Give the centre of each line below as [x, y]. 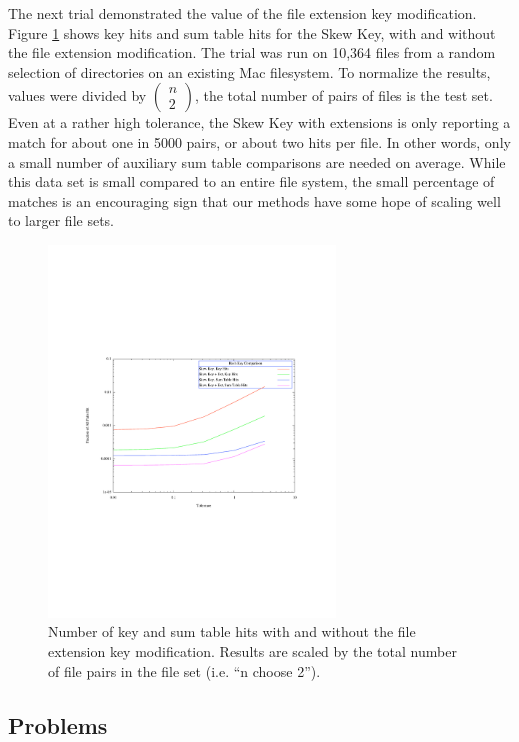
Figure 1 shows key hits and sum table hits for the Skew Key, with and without [252, 32]
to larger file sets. [61, 220]
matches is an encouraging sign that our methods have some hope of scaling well [254, 200]
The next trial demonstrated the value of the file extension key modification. [242, 13]
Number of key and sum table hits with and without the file [232, 631]
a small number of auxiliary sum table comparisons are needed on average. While [257, 161]
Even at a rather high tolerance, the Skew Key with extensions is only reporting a [259, 122]
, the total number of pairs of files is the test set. [343, 95]
